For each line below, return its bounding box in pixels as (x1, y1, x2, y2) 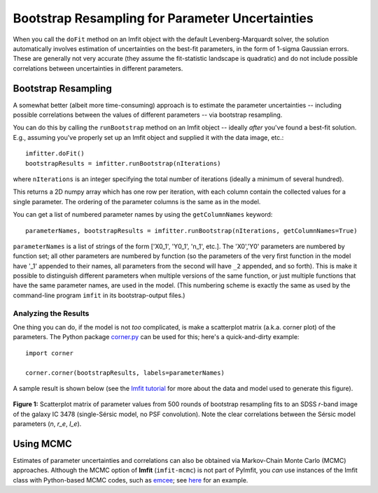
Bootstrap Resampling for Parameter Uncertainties (13, 10, 314, 26)
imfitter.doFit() (25, 150, 85, 157)
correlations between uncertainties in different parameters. (13, 64, 183, 73)
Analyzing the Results (13, 308, 90, 318)
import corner (25, 349, 73, 357)
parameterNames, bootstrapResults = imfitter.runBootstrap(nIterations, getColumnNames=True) (25, 227, 358, 234)
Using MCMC (13, 438, 73, 450)
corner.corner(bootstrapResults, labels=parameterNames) (25, 369, 225, 377)
